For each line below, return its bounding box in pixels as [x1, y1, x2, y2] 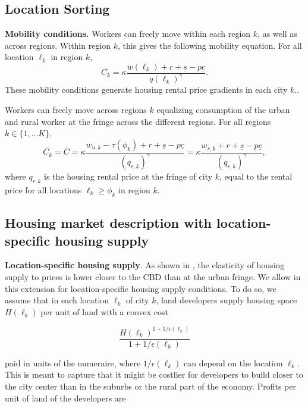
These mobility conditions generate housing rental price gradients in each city [5, 83, 288, 96]
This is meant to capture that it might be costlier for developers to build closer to [5, 368, 303, 381]
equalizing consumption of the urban [156, 103, 290, 115]
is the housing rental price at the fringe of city [44, 170, 213, 183]
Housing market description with [5, 214, 212, 232]
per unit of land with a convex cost [40, 305, 169, 318]
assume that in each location [5, 294, 109, 306]
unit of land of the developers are [5, 391, 126, 404]
